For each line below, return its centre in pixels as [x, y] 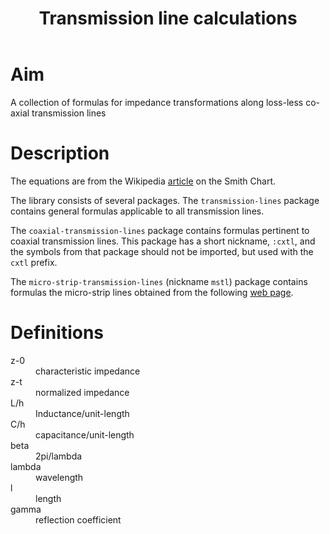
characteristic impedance [88, 371]
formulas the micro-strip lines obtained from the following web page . [152, 292]
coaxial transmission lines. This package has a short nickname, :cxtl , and [163, 241]
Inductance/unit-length [82, 413]
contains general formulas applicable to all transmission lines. [137, 211]
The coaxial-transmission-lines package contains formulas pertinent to [160, 230]
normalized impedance [82, 392]
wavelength [59, 477]
